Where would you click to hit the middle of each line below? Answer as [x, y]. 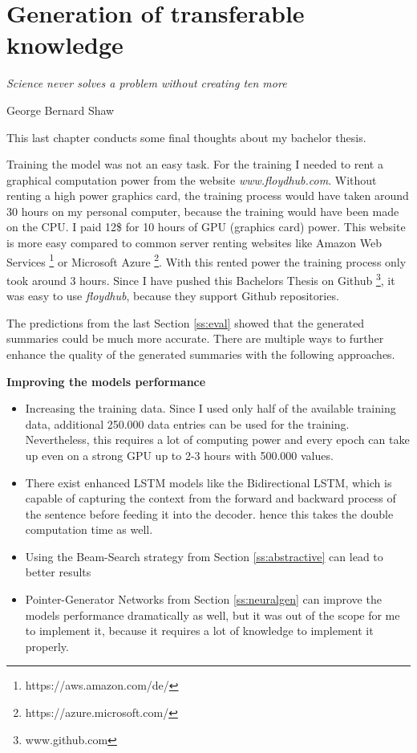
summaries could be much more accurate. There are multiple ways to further [195, 338]
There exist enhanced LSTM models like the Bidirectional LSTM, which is [208, 482]
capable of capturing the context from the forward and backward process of [211, 498]
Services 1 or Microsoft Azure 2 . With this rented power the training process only [206, 260]
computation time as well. [89, 529]
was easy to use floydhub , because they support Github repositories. [173, 296]
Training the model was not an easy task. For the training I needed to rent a [195, 164]
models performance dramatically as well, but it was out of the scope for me [213, 615]
